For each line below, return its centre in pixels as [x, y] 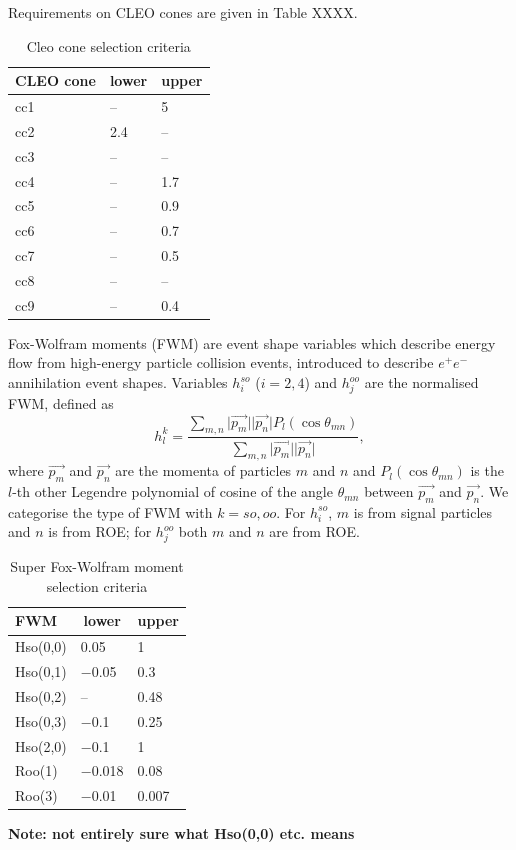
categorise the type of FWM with [110, 511]
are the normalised [421, 382]
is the [487, 470]
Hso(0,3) [41, 720]
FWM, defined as [61, 402]
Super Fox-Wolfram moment [97, 566]
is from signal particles [423, 511]
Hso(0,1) [41, 671]
